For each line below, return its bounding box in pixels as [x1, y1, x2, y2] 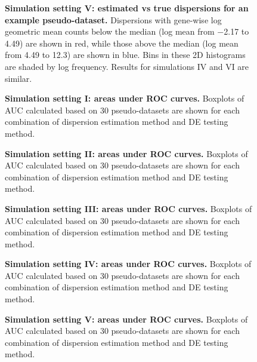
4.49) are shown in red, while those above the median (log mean [5, 36, 239, 49]
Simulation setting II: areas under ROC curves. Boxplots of [5, 147, 248, 159]
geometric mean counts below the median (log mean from [5, 25, 215, 38]
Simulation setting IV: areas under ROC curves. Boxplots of [5, 257, 252, 270]
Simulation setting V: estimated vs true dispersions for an [5, 2, 249, 14]
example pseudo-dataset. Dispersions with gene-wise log [5, 13, 222, 26]
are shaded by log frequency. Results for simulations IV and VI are [5, 60, 249, 72]
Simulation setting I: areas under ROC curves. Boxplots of [5, 92, 244, 105]
